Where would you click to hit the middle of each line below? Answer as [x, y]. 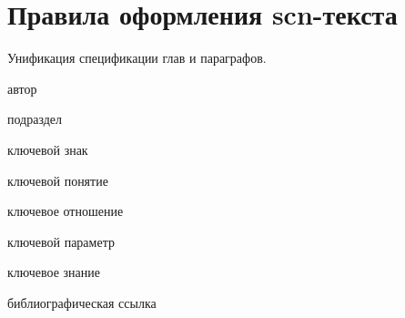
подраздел [35, 119]
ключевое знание [54, 272]
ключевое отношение [66, 211]
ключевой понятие [58, 180]
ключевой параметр [61, 241]
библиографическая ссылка [82, 302]
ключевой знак [48, 149]
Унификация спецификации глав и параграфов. [137, 58]
